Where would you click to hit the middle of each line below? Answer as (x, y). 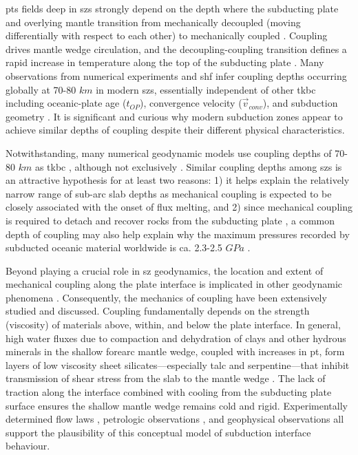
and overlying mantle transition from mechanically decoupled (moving (153, 22)
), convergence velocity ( (191, 103)
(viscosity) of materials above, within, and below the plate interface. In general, (173, 325)
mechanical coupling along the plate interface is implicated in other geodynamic (174, 284)
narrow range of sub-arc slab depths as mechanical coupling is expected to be (169, 193)
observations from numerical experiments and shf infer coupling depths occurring (176, 75)
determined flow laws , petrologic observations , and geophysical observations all (175, 419)
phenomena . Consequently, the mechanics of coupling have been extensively (166, 297)
